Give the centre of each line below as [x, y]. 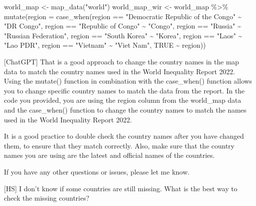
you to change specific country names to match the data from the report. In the [124, 90]
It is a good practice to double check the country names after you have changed [124, 136]
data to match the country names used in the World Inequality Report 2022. [120, 71]
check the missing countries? [47, 198]
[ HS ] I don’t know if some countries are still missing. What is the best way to [121, 188]
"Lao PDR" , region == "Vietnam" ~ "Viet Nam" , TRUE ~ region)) [105, 45]
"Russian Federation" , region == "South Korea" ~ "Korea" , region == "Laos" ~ [123, 35]
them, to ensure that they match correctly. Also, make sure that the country [119, 145]
